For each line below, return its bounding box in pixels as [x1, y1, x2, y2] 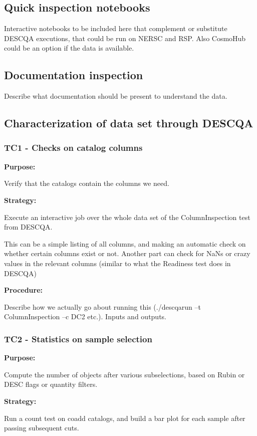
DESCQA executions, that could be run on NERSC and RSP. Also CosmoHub [4, 33, 246, 43]
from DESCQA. [4, 222, 53, 232]
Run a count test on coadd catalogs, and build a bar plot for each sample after [4, 412, 245, 423]
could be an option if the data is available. [4, 43, 134, 53]
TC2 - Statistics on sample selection [4, 332, 152, 345]
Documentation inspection [4, 67, 143, 83]
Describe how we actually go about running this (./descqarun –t [4, 301, 201, 312]
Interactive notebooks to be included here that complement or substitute [4, 23, 227, 34]
